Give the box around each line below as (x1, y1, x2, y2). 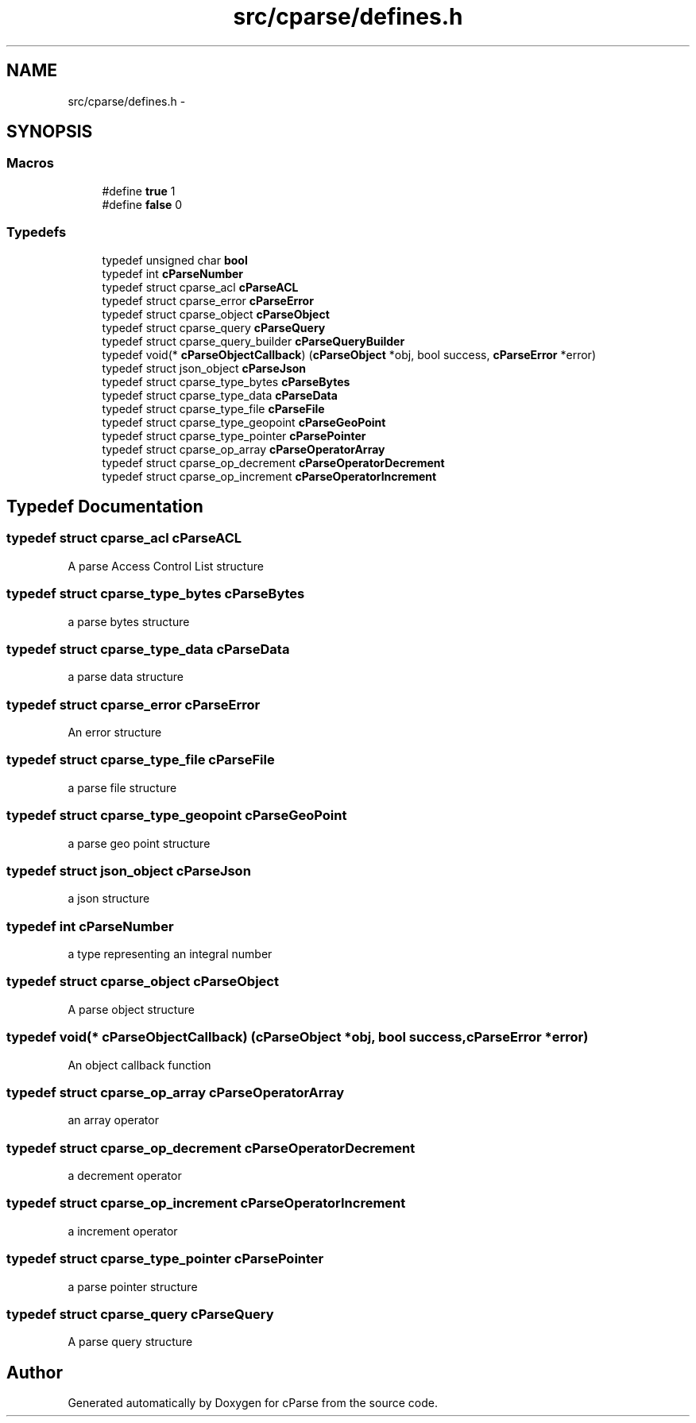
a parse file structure (68, 780, 177, 795)
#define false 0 (102, 197, 183, 211)
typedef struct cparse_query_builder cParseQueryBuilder (102, 334, 405, 348)
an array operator (68, 1113, 159, 1127)
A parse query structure (68, 1335, 193, 1349)
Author (6, 1362, 63, 1382)
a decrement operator (68, 1169, 182, 1183)
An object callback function (68, 1058, 211, 1072)
